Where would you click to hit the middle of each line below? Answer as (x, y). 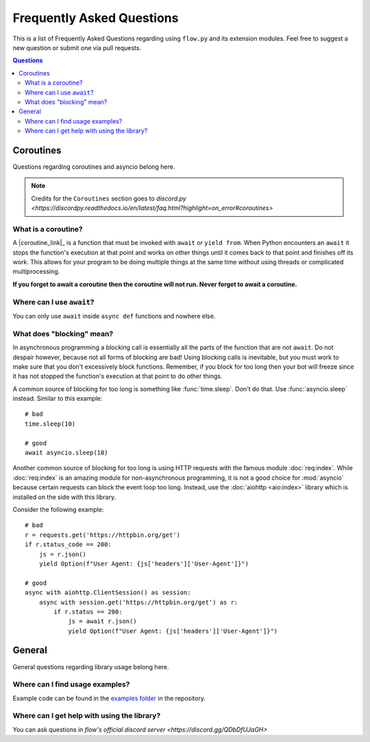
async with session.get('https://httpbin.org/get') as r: (138, 602)
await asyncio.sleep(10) (66, 453)
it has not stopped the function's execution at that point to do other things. (118, 376)
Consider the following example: (58, 509)
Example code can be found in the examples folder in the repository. (109, 698)
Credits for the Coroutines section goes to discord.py (109, 198)
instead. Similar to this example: (58, 399)
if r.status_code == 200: (69, 545)
